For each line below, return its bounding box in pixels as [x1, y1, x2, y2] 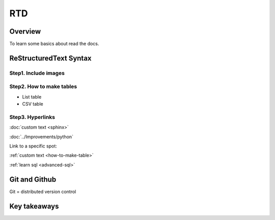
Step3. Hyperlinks [9, 113, 56, 120]
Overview [9, 27, 41, 36]
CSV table [22, 101, 43, 107]
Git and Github [9, 175, 57, 184]
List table [22, 93, 42, 100]
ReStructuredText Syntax [9, 54, 92, 62]
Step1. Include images [9, 69, 65, 77]
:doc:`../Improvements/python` [9, 133, 74, 140]
